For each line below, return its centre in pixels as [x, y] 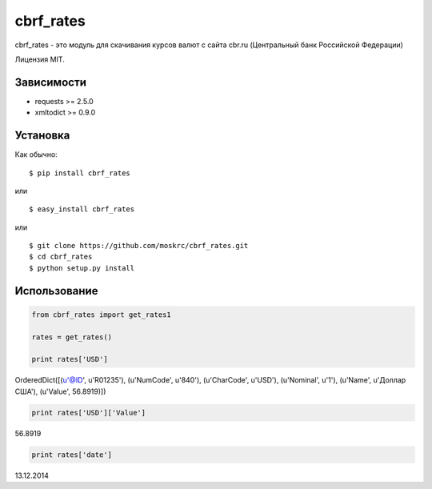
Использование [56, 291]
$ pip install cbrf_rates [80, 173]
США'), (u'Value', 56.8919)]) [60, 391]
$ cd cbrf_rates [61, 257]
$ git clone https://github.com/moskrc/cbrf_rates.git [139, 246]
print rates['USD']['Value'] [89, 413]
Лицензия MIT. [40, 59]
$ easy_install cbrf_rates [82, 209]
